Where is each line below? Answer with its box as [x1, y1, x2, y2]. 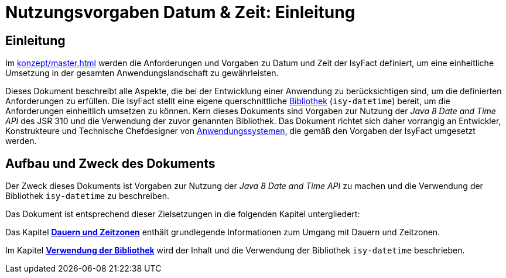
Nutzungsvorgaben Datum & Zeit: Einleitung [5, 2, 355, 22]
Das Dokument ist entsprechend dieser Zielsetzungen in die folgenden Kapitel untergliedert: [5, 209, 360, 219]
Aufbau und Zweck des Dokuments [5, 156, 216, 171]
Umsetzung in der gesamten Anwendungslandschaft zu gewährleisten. [5, 68, 279, 78]
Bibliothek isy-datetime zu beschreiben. [5, 191, 170, 201]
